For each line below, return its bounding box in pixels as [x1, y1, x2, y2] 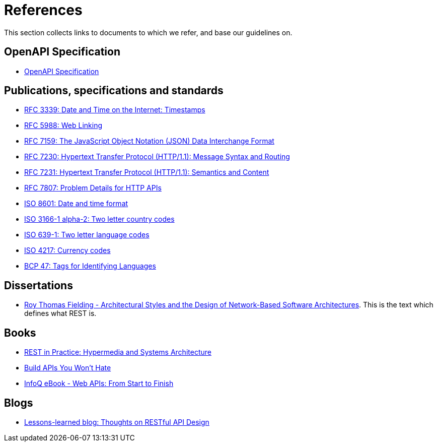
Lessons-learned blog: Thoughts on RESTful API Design [24, 417, 209, 426]
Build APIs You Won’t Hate [24, 363, 111, 372]
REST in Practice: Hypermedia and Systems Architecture [24, 348, 211, 357]
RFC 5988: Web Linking [24, 121, 102, 130]
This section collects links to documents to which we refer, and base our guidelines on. [4, 28, 293, 37]
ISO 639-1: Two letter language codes [24, 230, 150, 239]
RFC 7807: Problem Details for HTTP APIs [24, 183, 162, 193]
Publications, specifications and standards [4, 84, 224, 97]
